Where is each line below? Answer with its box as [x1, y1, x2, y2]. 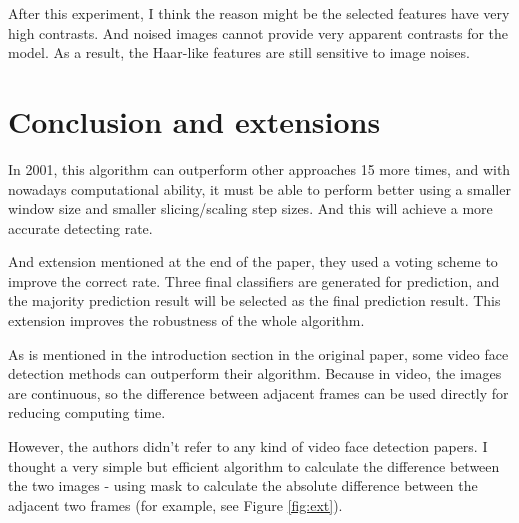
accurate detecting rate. [8, 217, 153, 238]
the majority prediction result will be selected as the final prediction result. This [8, 290, 501, 311]
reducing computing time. [8, 402, 166, 423]
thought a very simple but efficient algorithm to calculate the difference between [8, 455, 500, 476]
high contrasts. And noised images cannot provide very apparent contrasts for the [8, 22, 509, 43]
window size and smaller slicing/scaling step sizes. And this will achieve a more [8, 198, 493, 219]
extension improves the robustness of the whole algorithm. [8, 310, 365, 331]
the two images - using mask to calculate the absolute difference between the [8, 475, 478, 496]
